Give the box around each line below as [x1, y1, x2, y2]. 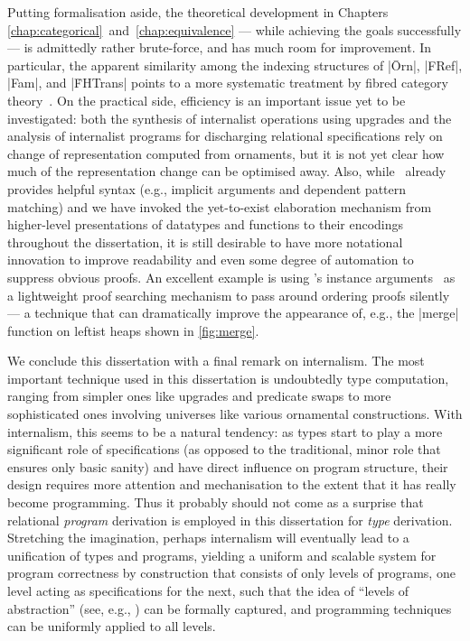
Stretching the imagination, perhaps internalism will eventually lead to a [7, 528, 409, 547]
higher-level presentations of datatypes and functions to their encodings [7, 215, 404, 234]
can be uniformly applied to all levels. [7, 617, 216, 636]
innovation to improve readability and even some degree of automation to [7, 250, 414, 269]
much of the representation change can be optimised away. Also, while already [7, 162, 446, 181]
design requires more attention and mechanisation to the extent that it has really [7, 475, 456, 494]
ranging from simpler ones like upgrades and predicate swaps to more [7, 386, 391, 405]
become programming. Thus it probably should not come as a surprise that [7, 493, 424, 512]
